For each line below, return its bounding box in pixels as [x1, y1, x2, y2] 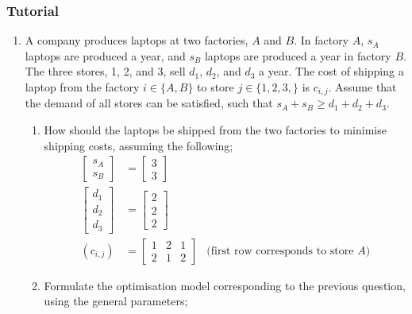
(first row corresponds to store [206, 245, 354, 257]
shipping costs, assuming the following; [44, 137, 233, 153]
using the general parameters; [44, 293, 188, 309]
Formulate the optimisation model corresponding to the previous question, [44, 277, 406, 293]
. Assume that [328, 79, 397, 95]
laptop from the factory [25, 79, 140, 95]
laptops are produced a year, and [25, 47, 186, 64]
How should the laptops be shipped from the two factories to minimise [44, 122, 387, 138]
